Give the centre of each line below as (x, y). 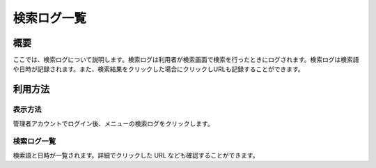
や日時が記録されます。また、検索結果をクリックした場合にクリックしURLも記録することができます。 (158, 69)
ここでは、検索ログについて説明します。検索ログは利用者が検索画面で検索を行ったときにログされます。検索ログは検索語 (186, 60)
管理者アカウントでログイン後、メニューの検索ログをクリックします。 (113, 123)
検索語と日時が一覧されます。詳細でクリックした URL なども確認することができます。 (136, 155)
